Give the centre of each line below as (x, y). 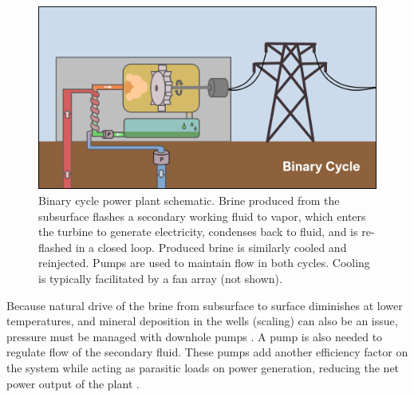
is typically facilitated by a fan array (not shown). (160, 278)
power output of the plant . (73, 383)
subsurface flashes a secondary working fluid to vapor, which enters (202, 216)
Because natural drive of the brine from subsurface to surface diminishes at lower (205, 305)
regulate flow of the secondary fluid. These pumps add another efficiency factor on (207, 352)
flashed (55, 247)
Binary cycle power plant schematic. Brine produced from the (189, 200)
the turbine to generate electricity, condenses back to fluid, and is (198, 232)
